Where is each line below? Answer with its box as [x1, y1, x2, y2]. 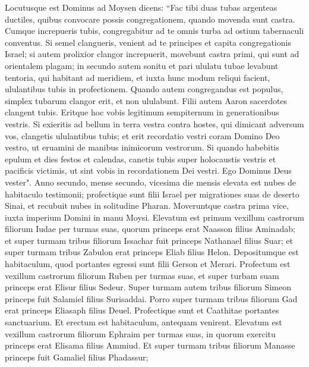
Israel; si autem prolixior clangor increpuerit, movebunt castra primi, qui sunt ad [5, 48, 299, 60]
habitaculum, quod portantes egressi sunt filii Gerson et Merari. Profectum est [5, 258, 291, 270]
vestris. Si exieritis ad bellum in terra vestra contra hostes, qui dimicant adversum [5, 117, 304, 130]
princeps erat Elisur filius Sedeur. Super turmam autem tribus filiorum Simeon [5, 281, 291, 293]
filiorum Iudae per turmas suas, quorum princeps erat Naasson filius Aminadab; [5, 222, 295, 235]
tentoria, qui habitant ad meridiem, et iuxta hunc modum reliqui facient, [5, 71, 270, 83]
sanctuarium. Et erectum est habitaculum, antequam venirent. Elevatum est [5, 316, 282, 328]
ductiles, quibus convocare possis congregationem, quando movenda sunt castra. [5, 12, 295, 25]
